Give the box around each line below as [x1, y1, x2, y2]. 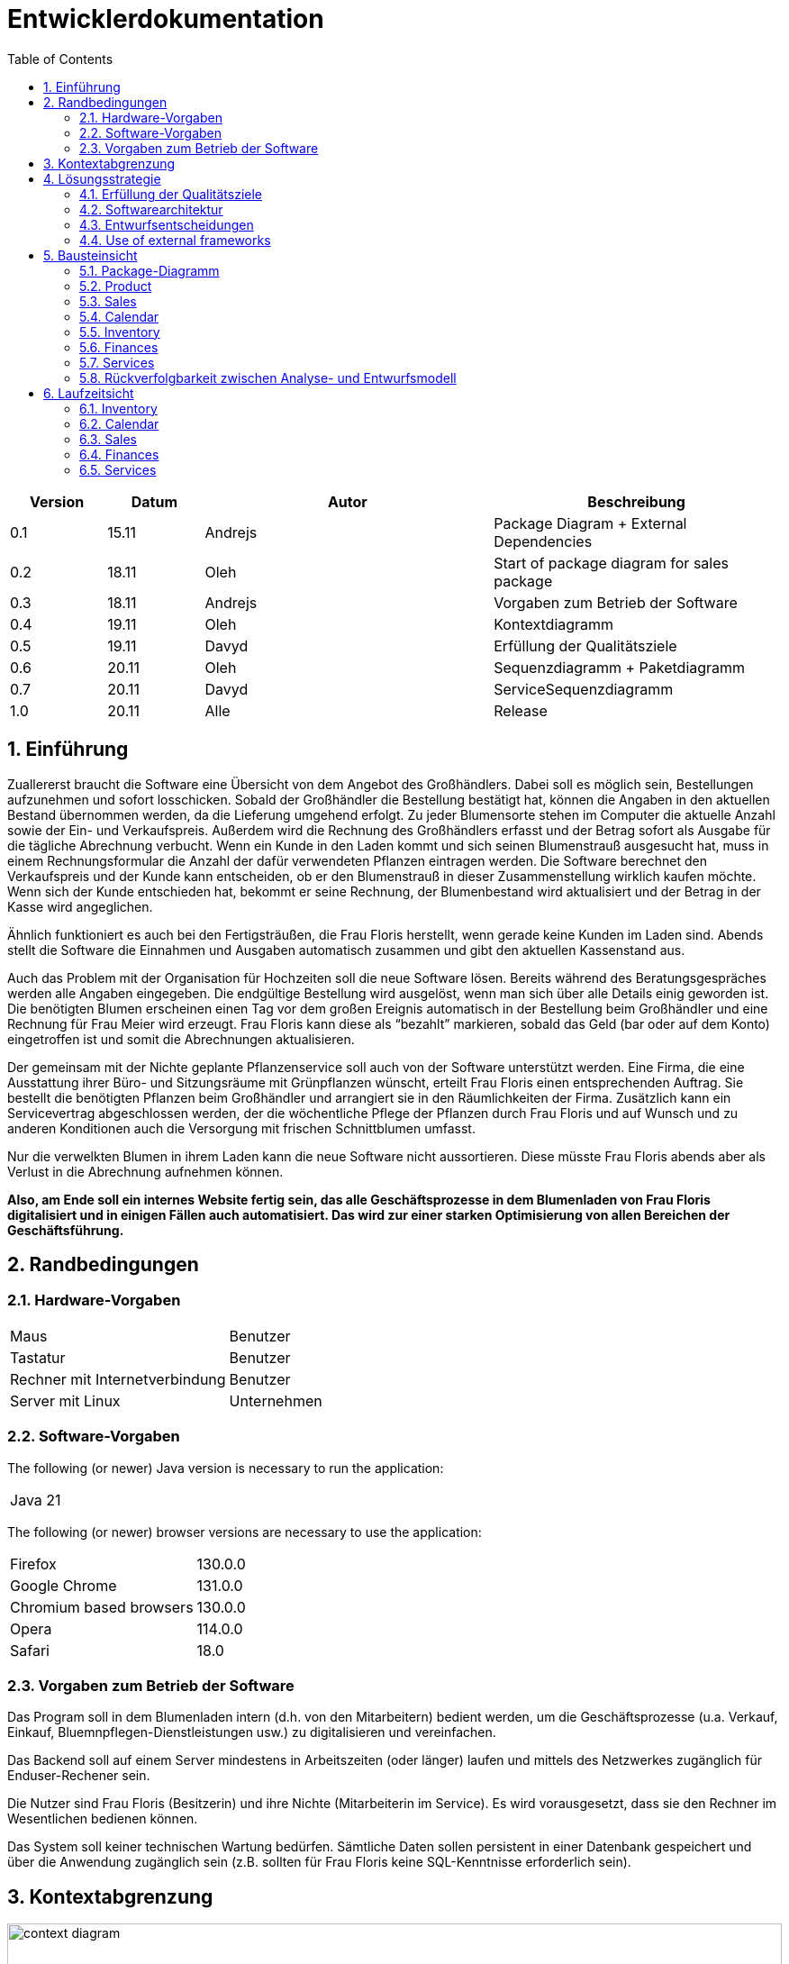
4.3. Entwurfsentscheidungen [79, 216, 254, 232]
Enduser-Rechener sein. [7, 1768, 150, 1784]
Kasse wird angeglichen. [7, 898, 153, 914]
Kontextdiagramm [494, 614, 614, 633]
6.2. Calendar [79, 415, 159, 432]
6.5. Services [79, 461, 157, 477]
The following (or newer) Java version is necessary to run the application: [7, 1459, 444, 1476]
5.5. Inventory [79, 323, 160, 340]
